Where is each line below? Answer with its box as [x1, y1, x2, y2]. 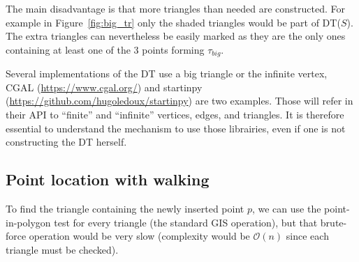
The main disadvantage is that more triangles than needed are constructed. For [6, 1, 346, 15]
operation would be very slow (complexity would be [29, 229, 250, 243]
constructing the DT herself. [6, 134, 127, 149]
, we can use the [251, 201, 321, 215]
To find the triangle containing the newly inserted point [6, 201, 244, 215]
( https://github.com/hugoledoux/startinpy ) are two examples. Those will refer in [6, 93, 353, 108]
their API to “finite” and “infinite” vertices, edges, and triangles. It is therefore [6, 107, 344, 122]
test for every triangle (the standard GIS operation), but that [54, 215, 318, 229]
